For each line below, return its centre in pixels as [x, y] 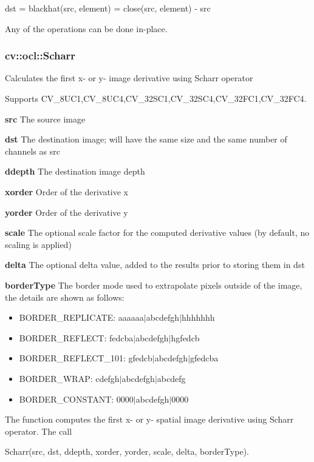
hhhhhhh [198, 317]
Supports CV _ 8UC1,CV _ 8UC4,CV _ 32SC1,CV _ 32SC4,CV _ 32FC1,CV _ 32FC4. [156, 98]
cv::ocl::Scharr [40, 55]
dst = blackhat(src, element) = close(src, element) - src [108, 8]
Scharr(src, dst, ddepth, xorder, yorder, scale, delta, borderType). [127, 451]
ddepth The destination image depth [75, 171]
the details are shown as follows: [65, 297]
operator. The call [39, 431]
